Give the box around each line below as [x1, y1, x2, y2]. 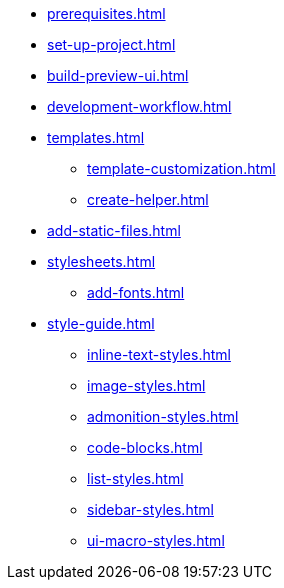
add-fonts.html [87, 284, 185, 301]
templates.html [47, 129, 145, 146]
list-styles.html [87, 470, 184, 487]
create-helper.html [87, 191, 209, 208]
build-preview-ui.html [47, 67, 189, 84]
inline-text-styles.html [87, 346, 231, 363]
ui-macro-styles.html [87, 532, 225, 549]
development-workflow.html [47, 98, 232, 115]
